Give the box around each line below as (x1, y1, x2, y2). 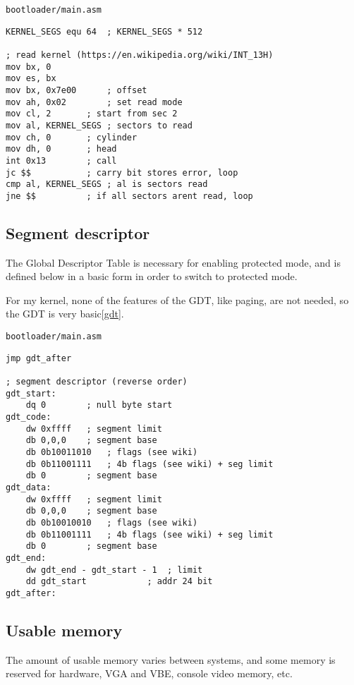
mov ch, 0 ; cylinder (6, 132, 138, 143)
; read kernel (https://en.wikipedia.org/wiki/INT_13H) (6, 49, 274, 60)
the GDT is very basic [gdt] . (6, 306, 124, 321)
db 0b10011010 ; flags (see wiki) (25, 447, 198, 457)
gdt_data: (6, 482, 51, 492)
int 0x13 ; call (6, 155, 117, 166)
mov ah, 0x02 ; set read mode (6, 97, 183, 107)
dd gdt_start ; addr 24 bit (25, 576, 213, 587)
